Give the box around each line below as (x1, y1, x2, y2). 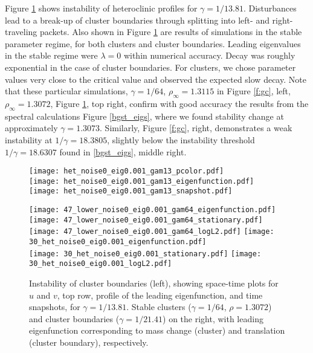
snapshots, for (29, 300, 80, 313)
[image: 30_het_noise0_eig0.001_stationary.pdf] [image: (29, 249, 262, 258)
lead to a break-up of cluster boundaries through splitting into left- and (5, 13, 269, 26)
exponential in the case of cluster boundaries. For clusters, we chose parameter (5, 60, 296, 73)
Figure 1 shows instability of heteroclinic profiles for (5, 2, 198, 14)
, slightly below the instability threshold (107, 133, 255, 146)
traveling (5, 25, 37, 38)
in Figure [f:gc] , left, (216, 85, 291, 97)
